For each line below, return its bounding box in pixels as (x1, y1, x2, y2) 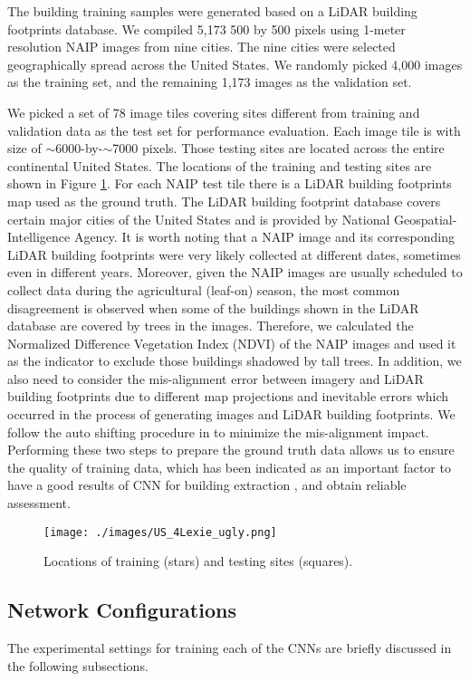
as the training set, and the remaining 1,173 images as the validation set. (7, 72, 412, 91)
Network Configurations (7, 596, 236, 624)
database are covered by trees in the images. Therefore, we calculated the (7, 316, 414, 335)
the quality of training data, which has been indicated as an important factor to (7, 457, 451, 476)
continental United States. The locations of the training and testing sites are (7, 156, 432, 175)
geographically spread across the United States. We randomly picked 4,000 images (7, 54, 463, 73)
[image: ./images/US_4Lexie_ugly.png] (43, 525, 277, 539)
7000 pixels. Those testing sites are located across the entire (112, 139, 445, 158)
